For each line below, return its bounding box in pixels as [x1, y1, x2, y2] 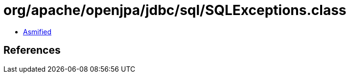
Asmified [23, 27, 52, 36]
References [3, 44, 61, 57]
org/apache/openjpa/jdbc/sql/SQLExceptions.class [3, 2, 347, 18]
